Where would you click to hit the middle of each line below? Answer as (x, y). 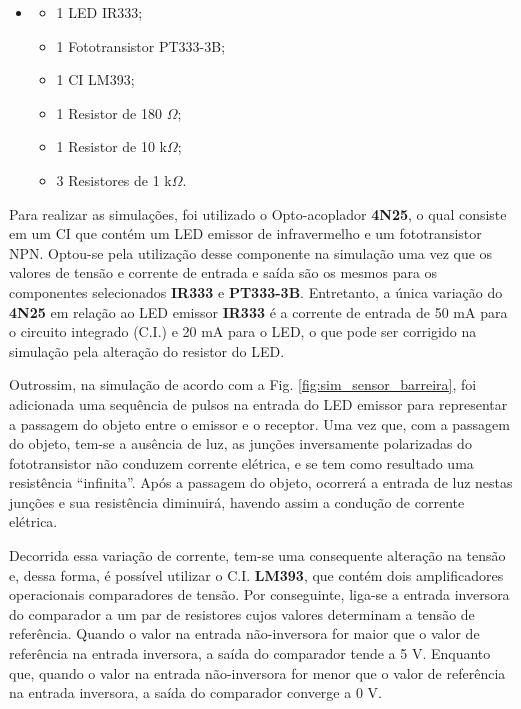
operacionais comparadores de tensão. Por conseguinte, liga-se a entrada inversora (259, 594)
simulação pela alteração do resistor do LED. (147, 350)
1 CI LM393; (95, 79)
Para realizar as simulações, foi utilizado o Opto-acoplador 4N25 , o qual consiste (258, 213)
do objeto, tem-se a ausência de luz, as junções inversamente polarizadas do (240, 443)
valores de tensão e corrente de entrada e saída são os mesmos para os (223, 272)
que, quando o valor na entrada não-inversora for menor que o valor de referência (257, 672)
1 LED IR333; (99, 12)
